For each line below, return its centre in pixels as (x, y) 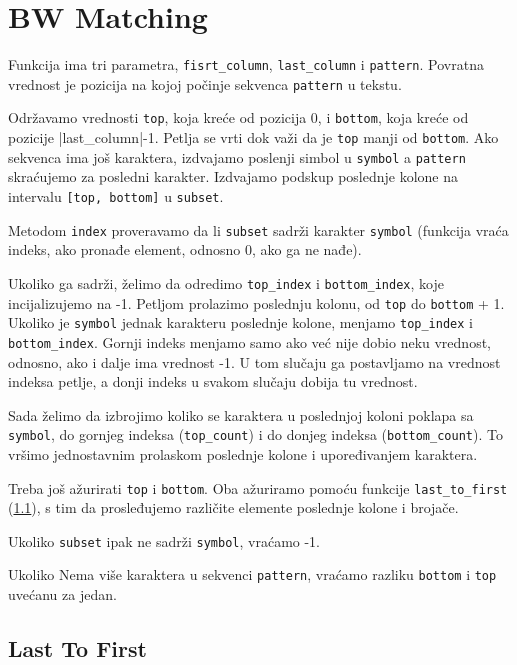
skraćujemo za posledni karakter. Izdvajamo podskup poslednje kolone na (233, 176)
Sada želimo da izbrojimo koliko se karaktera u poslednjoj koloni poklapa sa (241, 414)
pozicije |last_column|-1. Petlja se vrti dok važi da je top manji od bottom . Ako (253, 137)
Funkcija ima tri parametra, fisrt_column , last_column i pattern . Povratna (246, 64)
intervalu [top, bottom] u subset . (116, 196)
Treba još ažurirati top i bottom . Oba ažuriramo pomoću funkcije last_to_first (258, 487)
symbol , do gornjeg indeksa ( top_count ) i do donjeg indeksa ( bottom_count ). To (255, 434)
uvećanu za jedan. (62, 594)
